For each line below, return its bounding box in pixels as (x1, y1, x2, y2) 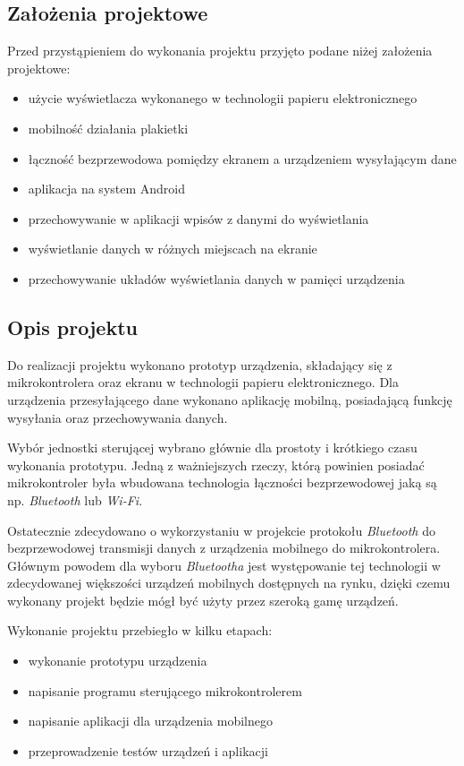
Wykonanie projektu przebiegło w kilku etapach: (7, 621, 273, 640)
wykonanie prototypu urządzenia (28, 651, 207, 670)
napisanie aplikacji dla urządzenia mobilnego (28, 711, 273, 730)
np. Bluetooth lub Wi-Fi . (7, 490, 143, 509)
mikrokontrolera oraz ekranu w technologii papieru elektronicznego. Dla (7, 373, 399, 392)
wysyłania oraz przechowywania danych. (7, 408, 228, 426)
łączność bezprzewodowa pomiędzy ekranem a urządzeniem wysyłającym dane (28, 149, 457, 168)
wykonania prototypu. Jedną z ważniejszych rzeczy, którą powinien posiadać (7, 455, 425, 474)
